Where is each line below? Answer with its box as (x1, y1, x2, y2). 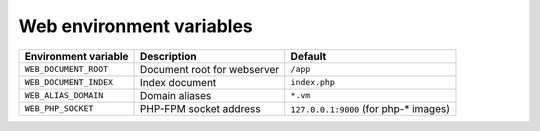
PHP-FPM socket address (140, 101, 261, 115)
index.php (290, 77, 335, 88)
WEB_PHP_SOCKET (24, 103, 94, 114)
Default (290, 49, 327, 63)
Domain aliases (140, 88, 212, 102)
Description (140, 49, 197, 63)
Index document (140, 75, 217, 89)
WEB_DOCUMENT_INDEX (24, 77, 114, 88)
